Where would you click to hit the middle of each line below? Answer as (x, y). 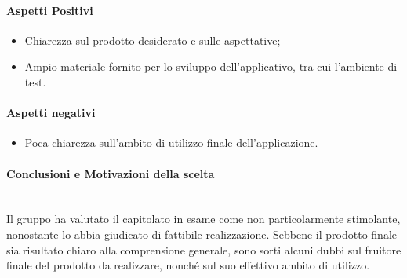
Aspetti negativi (51, 113)
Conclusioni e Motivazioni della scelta (111, 173)
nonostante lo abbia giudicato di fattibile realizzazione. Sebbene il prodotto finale (202, 234)
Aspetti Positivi (50, 10)
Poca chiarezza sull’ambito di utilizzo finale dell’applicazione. (171, 143)
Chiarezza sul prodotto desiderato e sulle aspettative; (153, 40)
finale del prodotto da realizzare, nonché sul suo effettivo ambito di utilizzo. (188, 265)
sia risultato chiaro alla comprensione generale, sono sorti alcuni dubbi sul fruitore (204, 249)
